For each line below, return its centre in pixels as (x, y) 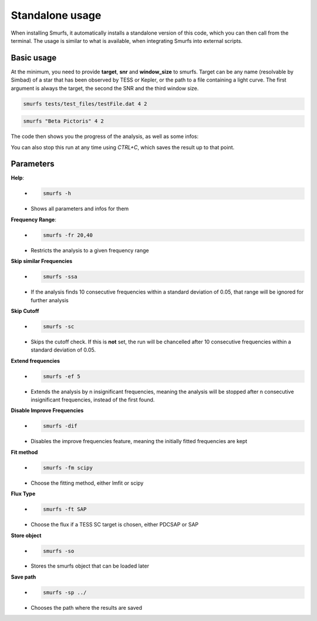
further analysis (50, 300)
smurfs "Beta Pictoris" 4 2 (63, 121)
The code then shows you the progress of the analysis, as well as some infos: (105, 136)
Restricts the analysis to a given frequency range (90, 250)
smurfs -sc (59, 326)
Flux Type (23, 494)
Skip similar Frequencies (42, 261)
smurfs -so (59, 551)
